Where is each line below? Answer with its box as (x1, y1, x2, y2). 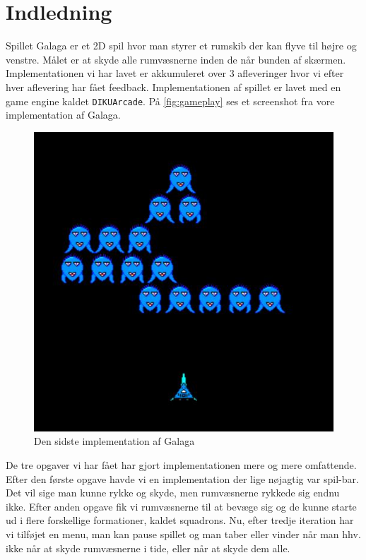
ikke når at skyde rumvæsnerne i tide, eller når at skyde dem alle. (6, 540, 290, 555)
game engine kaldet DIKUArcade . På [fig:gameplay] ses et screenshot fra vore (6, 93, 335, 108)
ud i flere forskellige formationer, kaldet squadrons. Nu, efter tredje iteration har (6, 513, 354, 528)
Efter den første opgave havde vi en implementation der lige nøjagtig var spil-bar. (6, 471, 359, 486)
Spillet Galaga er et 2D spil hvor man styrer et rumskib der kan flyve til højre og (6, 38, 357, 53)
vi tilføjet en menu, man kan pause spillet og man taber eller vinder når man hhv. (6, 526, 361, 541)
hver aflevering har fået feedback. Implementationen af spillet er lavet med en (6, 79, 341, 94)
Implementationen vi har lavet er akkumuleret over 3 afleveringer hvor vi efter (6, 66, 344, 81)
